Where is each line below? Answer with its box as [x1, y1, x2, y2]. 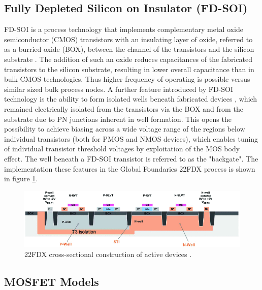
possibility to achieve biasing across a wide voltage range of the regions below [4, 123, 245, 134]
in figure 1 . [4, 173, 38, 184]
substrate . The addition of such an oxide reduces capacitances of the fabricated [4, 53, 252, 64]
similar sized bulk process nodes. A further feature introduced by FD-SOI [4, 83, 233, 94]
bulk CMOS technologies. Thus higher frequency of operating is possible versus [4, 74, 250, 84]
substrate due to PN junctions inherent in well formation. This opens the [4, 113, 232, 124]
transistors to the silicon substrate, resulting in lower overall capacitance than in [4, 63, 254, 74]
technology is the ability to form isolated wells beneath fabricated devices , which [4, 93, 257, 104]
